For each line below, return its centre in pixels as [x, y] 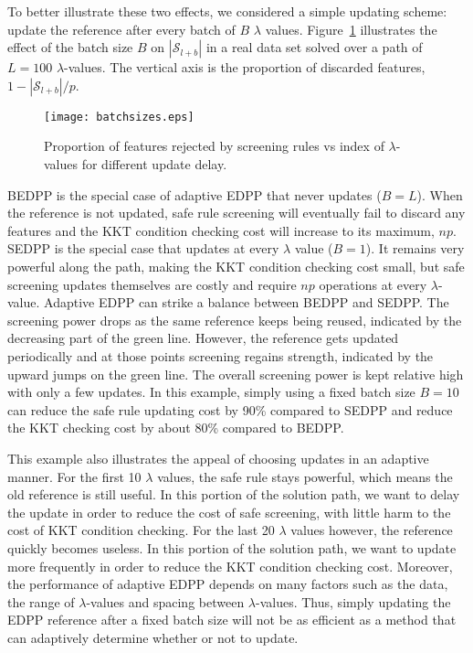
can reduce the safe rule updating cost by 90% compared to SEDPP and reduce [230, 409]
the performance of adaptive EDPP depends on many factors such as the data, [228, 584]
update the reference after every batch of [121, 29]
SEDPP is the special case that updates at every [143, 248]
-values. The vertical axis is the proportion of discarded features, [245, 67]
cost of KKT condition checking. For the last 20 [141, 530]
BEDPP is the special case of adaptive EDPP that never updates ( [194, 194]
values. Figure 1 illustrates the [351, 29]
